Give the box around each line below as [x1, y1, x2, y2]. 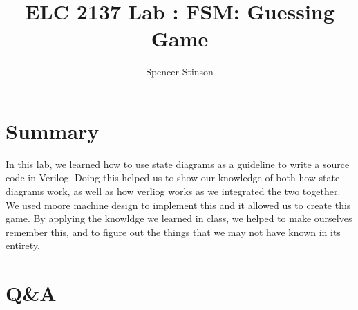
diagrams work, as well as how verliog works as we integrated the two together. [6, 184, 341, 199]
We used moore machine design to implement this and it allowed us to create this [6, 197, 351, 212]
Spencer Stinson [146, 64, 214, 79]
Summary [6, 116, 100, 145]
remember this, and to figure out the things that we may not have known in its [6, 224, 341, 239]
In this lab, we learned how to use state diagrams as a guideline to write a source [6, 156, 350, 171]
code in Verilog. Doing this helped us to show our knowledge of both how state [6, 170, 340, 185]
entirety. [6, 238, 40, 253]
